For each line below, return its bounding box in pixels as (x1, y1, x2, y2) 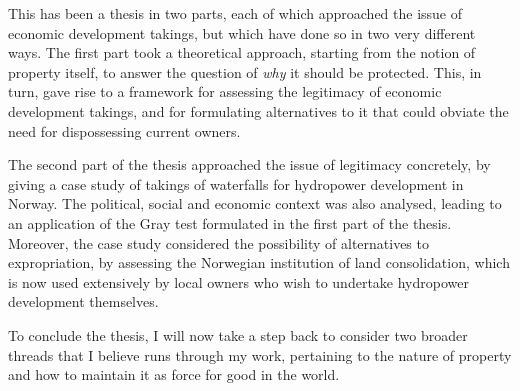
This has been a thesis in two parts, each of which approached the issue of (8, 3, 463, 23)
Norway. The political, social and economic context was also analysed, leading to (8, 193, 502, 214)
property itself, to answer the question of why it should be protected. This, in (8, 61, 482, 82)
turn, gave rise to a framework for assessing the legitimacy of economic (8, 81, 442, 102)
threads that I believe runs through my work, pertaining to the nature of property (8, 344, 512, 365)
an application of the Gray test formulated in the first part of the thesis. (8, 212, 452, 233)
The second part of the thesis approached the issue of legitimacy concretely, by (8, 154, 491, 175)
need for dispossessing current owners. (8, 120, 241, 141)
